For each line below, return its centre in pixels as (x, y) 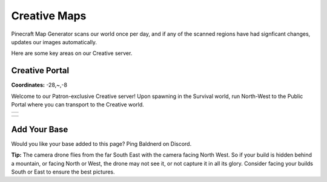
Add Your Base (40, 129)
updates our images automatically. (54, 42)
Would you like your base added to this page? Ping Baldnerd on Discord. (101, 144)
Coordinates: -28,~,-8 (39, 85)
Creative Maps (49, 16)
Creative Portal (40, 70)
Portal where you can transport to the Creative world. (78, 105)
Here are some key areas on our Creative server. (72, 53)
